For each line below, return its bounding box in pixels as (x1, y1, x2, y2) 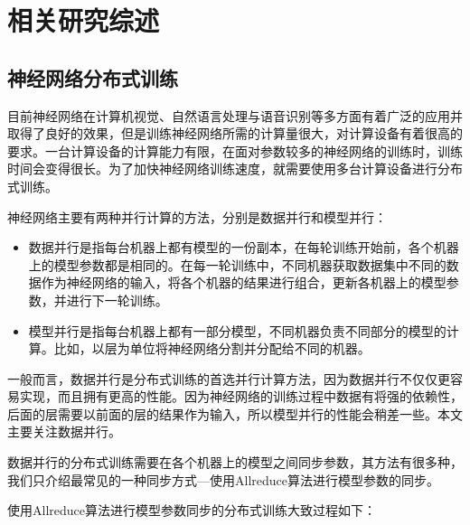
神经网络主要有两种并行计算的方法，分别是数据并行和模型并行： (7, 207, 387, 226)
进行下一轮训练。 (66, 290, 168, 309)
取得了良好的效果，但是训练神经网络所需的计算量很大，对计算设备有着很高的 (7, 124, 463, 143)
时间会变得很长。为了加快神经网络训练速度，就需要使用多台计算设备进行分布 (7, 159, 463, 178)
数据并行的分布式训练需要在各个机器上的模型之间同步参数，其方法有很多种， (7, 453, 463, 472)
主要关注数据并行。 (7, 422, 121, 441)
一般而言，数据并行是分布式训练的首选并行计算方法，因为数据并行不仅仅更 (7, 369, 450, 388)
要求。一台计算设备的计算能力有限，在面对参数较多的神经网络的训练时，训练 (7, 141, 463, 160)
